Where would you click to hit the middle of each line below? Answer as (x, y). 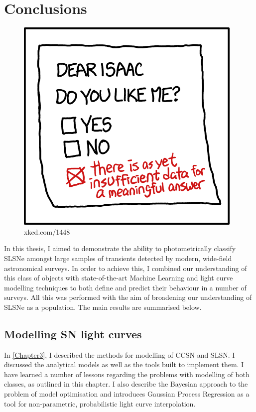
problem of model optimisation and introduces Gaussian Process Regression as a (127, 394)
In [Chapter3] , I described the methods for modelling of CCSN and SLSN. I (120, 354)
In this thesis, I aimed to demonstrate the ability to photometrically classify (120, 248)
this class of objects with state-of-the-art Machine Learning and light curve (119, 278)
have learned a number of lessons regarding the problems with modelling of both (127, 374)
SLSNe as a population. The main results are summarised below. (103, 307)
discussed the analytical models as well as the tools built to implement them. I (124, 364)
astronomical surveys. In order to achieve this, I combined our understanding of (126, 268)
